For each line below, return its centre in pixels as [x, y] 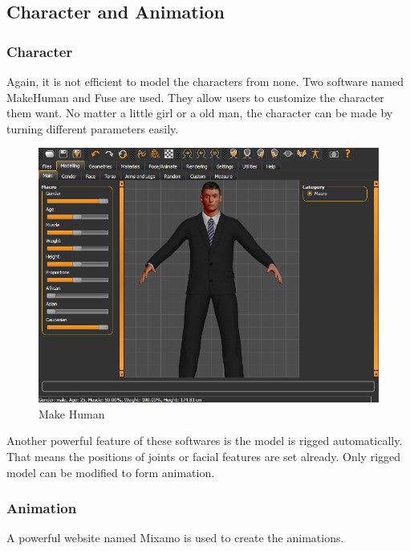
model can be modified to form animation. [111, 472]
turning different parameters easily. [93, 128]
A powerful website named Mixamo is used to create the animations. [175, 538]
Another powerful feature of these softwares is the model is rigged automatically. [205, 441]
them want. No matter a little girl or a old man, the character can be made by [200, 113]
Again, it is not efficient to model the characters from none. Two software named [205, 81]
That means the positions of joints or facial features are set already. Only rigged [204, 456]
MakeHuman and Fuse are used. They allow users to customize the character [195, 97]
